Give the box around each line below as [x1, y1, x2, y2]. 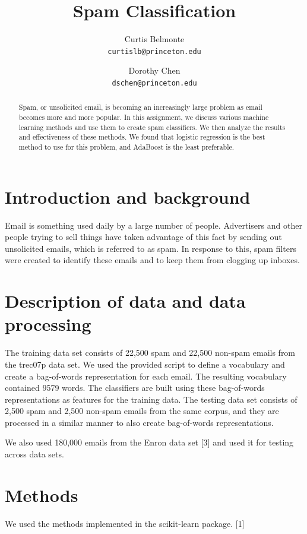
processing [5, 312, 91, 336]
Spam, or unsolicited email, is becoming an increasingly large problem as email [18, 102, 262, 112]
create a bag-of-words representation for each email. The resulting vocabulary [5, 369, 287, 382]
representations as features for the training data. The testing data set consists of [5, 393, 297, 405]
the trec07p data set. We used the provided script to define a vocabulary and [5, 358, 285, 370]
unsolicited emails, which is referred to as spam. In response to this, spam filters [5, 242, 296, 254]
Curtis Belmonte [124, 33, 185, 45]
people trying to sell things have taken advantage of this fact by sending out [5, 230, 282, 243]
